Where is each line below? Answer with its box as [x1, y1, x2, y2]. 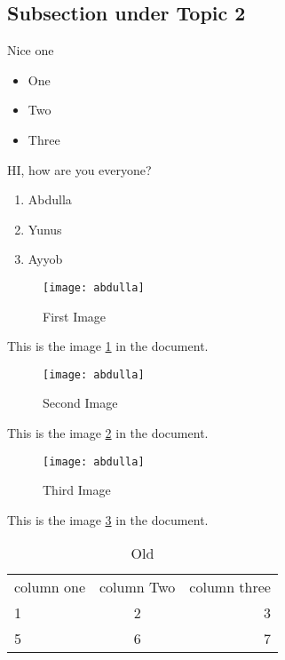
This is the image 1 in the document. [7, 337, 209, 355]
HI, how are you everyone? [7, 160, 152, 179]
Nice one [7, 41, 54, 60]
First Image [43, 306, 107, 325]
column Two [99, 577, 176, 598]
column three [189, 577, 271, 598]
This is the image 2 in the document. [7, 424, 209, 442]
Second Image [43, 394, 118, 412]
